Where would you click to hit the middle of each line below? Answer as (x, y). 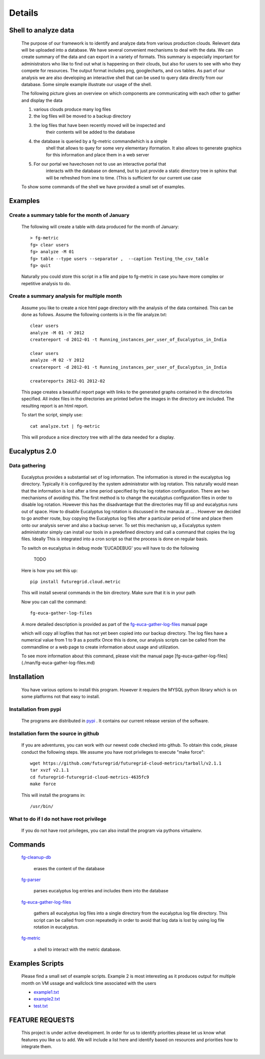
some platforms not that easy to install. (61, 697)
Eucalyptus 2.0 (33, 451)
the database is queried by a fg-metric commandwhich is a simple (101, 141)
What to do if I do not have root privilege (58, 819)
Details (24, 13)
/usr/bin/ (42, 806)
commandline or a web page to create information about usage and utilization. (100, 647)
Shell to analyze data (42, 30)
